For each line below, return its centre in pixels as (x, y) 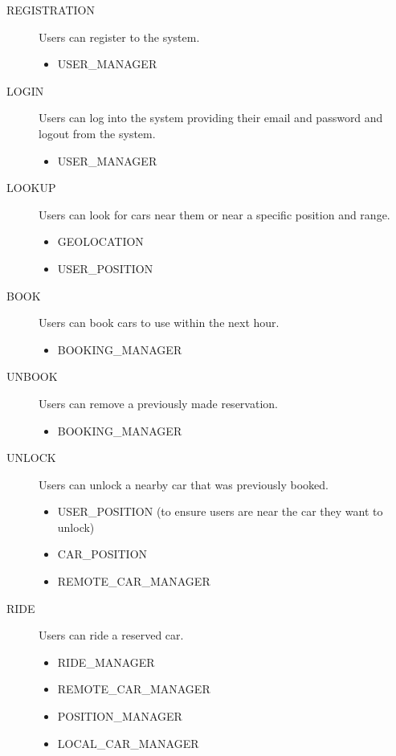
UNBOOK (32, 376)
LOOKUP (31, 188)
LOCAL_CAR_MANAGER (128, 743)
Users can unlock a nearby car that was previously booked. (184, 484)
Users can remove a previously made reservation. (158, 403)
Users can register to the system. (119, 37)
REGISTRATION (51, 10)
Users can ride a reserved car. (111, 635)
